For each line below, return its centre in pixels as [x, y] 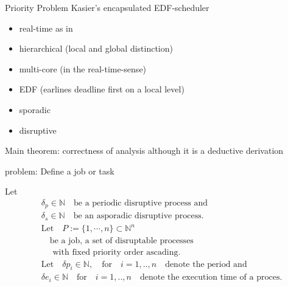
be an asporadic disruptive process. [139, 216]
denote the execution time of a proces [210, 278]
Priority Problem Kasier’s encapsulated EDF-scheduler [107, 7]
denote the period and [206, 264]
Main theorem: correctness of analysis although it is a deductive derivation [144, 150]
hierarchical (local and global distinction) [96, 48]
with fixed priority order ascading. [117, 253]
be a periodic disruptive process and [141, 203]
